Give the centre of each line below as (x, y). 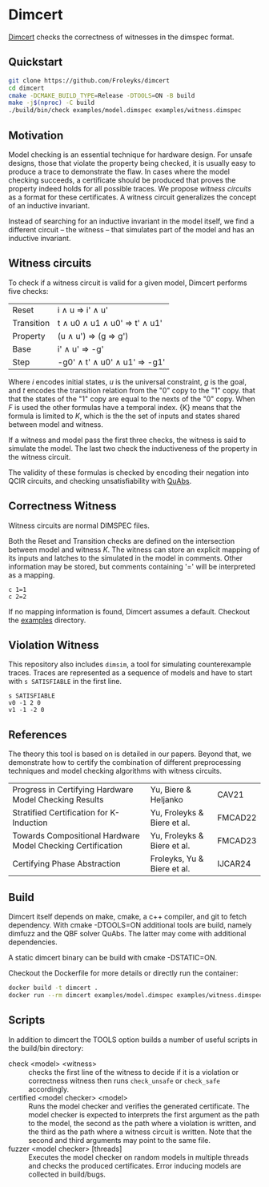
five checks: (28, 291)
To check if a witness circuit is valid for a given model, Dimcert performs (128, 283)
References (38, 734)
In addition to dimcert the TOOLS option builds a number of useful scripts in (133, 1040)
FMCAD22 (237, 818)
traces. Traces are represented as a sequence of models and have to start (130, 673)
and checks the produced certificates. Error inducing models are (135, 1165)
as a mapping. (32, 575)
